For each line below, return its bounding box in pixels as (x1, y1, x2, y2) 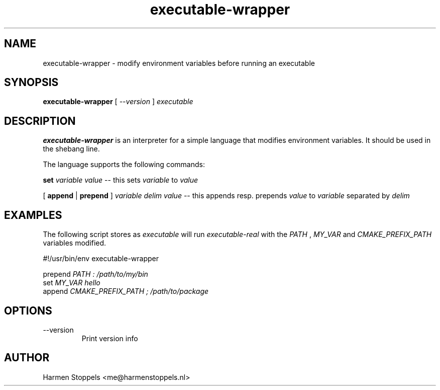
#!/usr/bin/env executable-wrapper (43, 254, 159, 263)
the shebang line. (43, 144, 100, 153)
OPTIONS (4, 304, 52, 317)
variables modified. (43, 239, 106, 248)
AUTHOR (4, 351, 50, 364)
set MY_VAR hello (43, 278, 100, 287)
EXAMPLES (4, 208, 62, 221)
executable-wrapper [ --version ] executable (43, 97, 193, 106)
